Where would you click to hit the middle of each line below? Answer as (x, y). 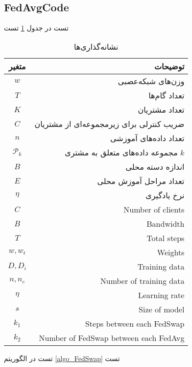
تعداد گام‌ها (167, 95)
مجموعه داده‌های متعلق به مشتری (121, 152)
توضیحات (169, 66)
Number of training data (142, 280)
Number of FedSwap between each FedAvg (112, 337)
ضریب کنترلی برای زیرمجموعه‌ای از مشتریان (109, 123)
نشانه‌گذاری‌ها (96, 46)
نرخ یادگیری (165, 195)
